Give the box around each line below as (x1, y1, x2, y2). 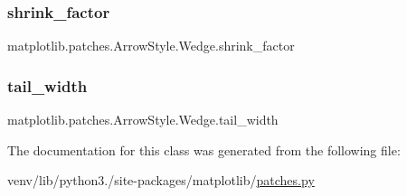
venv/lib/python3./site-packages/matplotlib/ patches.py (7, 171, 315, 190)
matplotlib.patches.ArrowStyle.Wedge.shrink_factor (7, 36, 295, 55)
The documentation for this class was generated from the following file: (7, 140, 401, 159)
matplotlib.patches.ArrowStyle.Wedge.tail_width (7, 110, 279, 129)
